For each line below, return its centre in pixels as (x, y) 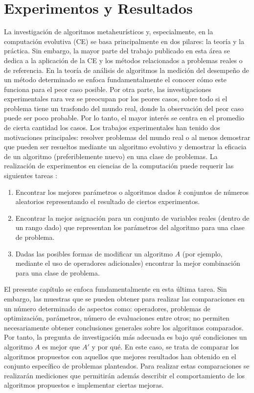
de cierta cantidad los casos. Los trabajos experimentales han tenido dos (112, 127)
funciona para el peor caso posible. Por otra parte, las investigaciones (108, 89)
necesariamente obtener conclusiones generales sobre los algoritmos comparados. (124, 327)
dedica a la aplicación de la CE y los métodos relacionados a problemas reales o (123, 60)
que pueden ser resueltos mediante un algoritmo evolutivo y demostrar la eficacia (125, 147)
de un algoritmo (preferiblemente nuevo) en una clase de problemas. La (111, 156)
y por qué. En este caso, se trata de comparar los (165, 346)
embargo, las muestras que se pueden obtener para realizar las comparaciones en (124, 298)
